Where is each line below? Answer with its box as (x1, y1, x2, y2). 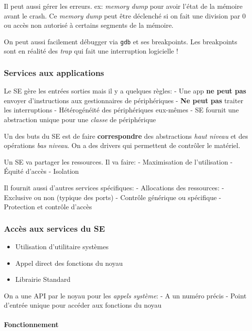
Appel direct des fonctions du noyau (15, 257, 123, 268)
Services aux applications (4, 66, 104, 78)
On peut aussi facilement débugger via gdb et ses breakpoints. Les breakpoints (4, 36, 237, 46)
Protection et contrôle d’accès (4, 202, 92, 212)
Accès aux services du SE (4, 222, 105, 234)
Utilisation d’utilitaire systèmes (15, 241, 109, 251)
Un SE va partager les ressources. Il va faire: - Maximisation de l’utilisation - (4, 156, 233, 166)
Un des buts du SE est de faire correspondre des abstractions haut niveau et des (4, 130, 248, 141)
